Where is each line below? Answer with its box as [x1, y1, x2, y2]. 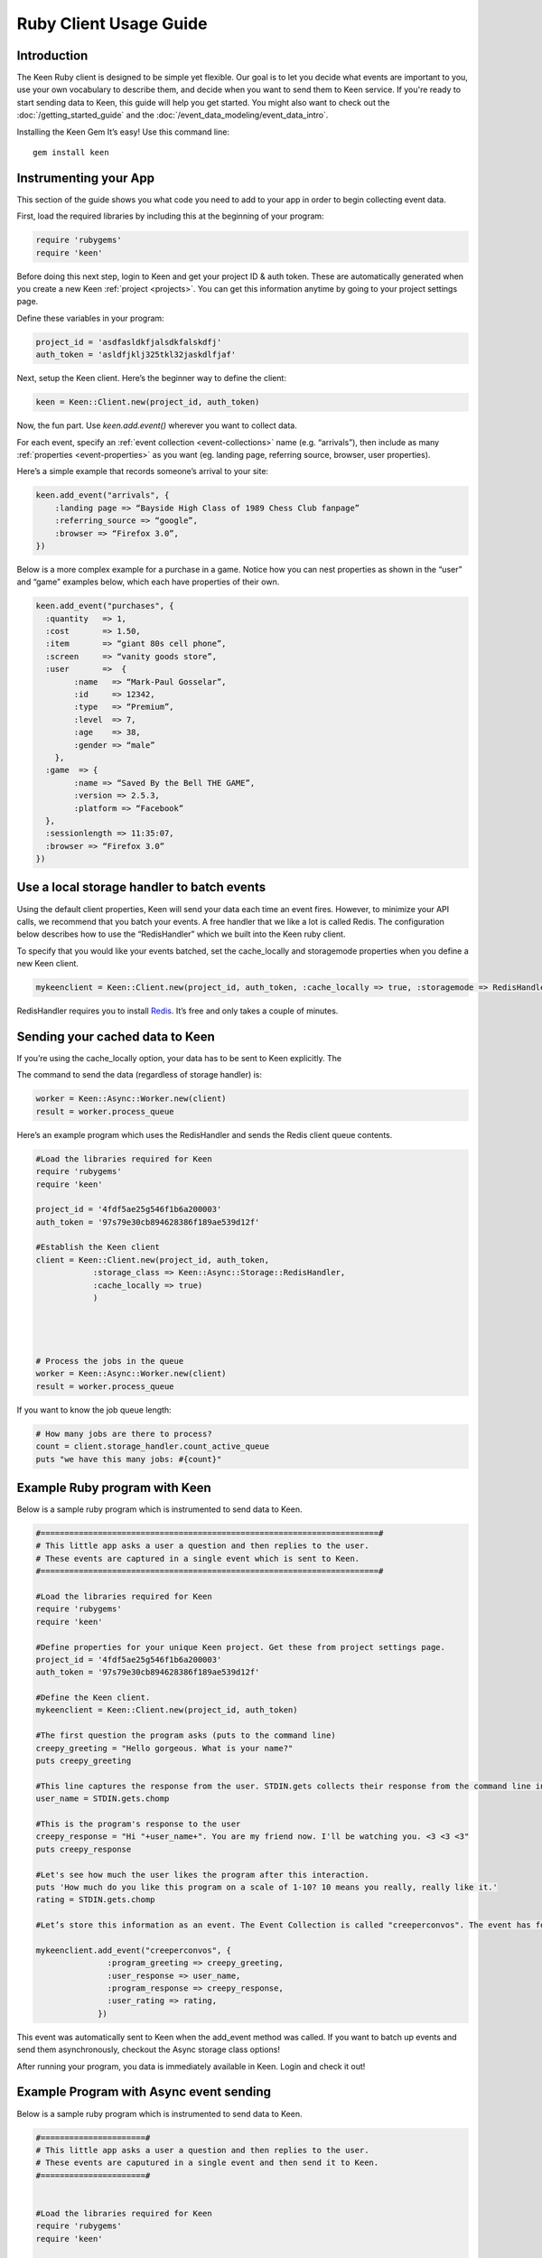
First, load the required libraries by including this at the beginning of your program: [16, 210, 324, 221]
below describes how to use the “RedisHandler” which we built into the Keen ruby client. [16, 928, 346, 939]
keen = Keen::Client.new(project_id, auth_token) [35, 397, 260, 407]
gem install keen [33, 147, 109, 158]
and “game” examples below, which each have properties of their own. [16, 576, 280, 587]
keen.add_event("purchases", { [35, 601, 175, 611]
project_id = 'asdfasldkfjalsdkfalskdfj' [35, 337, 222, 347]
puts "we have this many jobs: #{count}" [35, 1454, 222, 1464]
